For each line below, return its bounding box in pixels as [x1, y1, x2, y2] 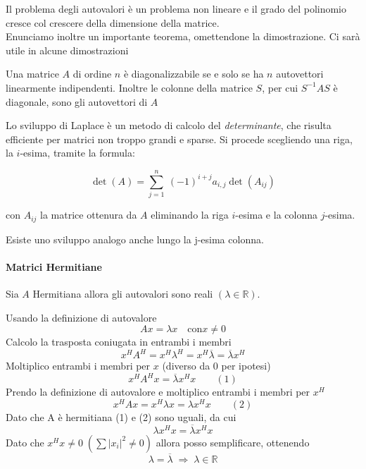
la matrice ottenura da [40, 207, 137, 222]
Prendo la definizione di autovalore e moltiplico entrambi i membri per [6, 384, 310, 399]
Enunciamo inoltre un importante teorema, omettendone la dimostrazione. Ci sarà [6, 29, 360, 44]
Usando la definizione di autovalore [6, 310, 157, 324]
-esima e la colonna [235, 207, 317, 222]
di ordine [72, 66, 112, 81]
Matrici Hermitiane [6, 259, 102, 274]
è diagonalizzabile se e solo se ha [123, 66, 264, 81]
